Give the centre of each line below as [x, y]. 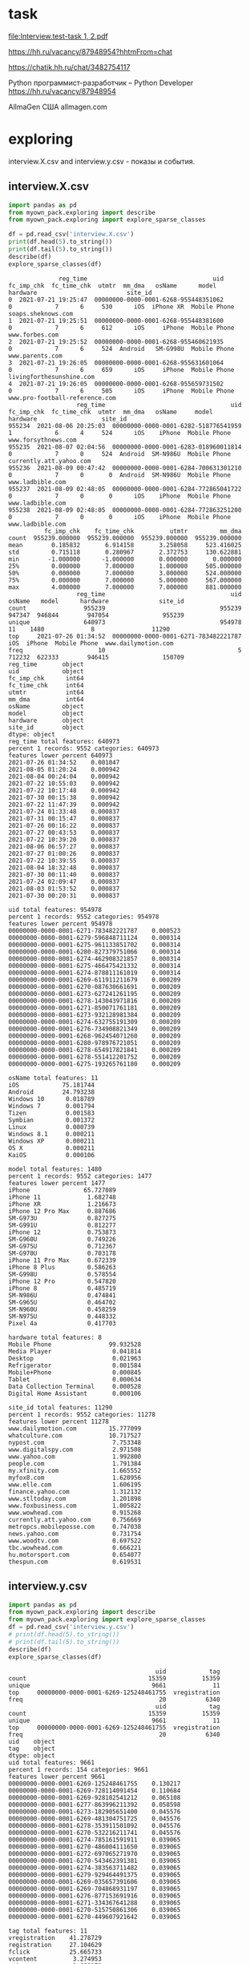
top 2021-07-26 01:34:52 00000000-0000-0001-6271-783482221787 [125, 636]
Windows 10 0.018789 [51, 1099]
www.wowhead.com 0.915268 [75, 1512]
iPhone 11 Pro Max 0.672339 [62, 1260]
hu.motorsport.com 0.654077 [75, 1555]
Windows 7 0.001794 [51, 1106]
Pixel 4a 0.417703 [62, 1323]
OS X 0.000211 [51, 1148]
